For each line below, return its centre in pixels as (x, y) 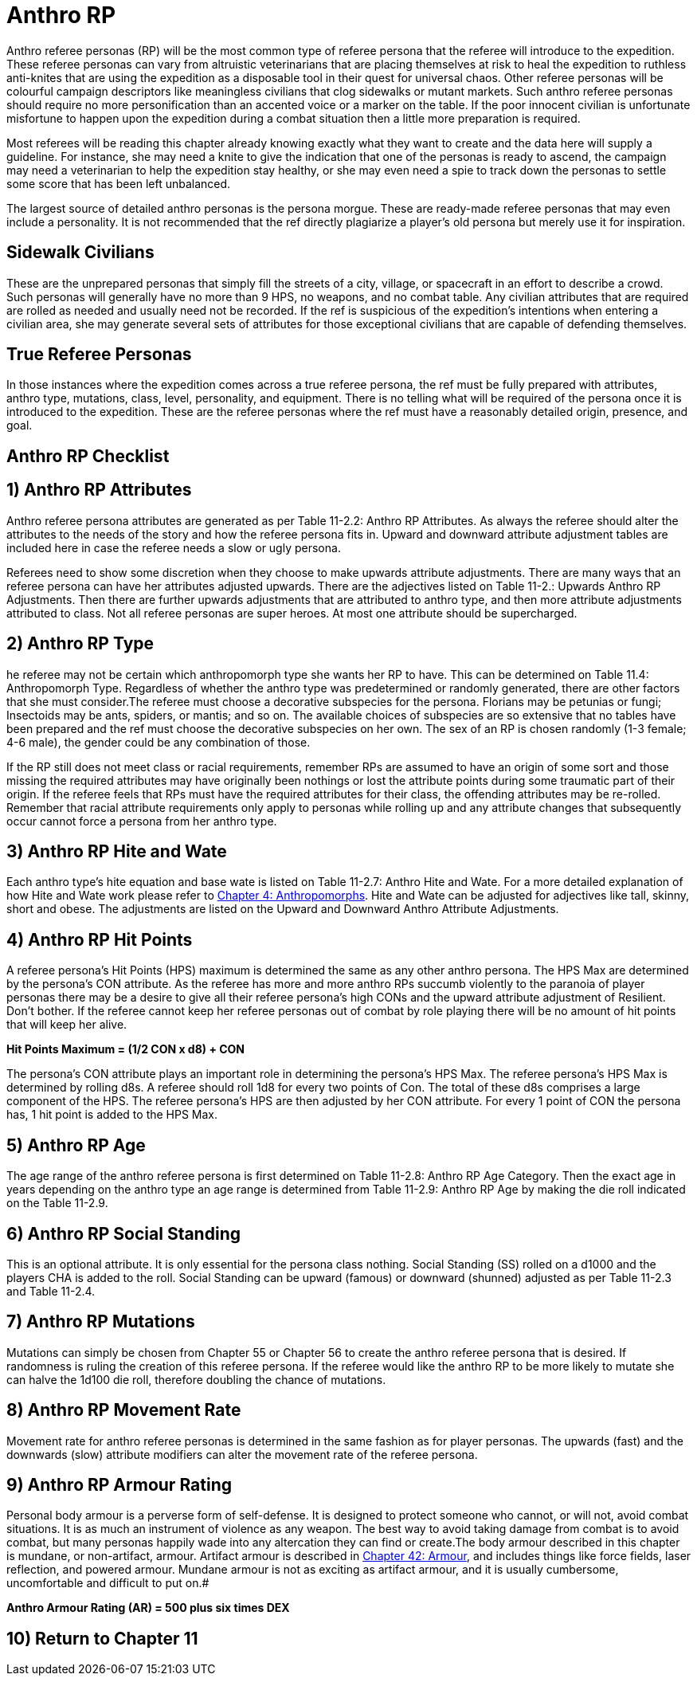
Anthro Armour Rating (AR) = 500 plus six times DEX (148, 1608)
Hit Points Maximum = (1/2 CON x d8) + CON (126, 1049)
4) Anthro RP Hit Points (100, 939)
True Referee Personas (99, 355)
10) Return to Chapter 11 (102, 1638)
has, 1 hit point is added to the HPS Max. (112, 1115)
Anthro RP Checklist (88, 456)
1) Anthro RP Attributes (99, 490)
